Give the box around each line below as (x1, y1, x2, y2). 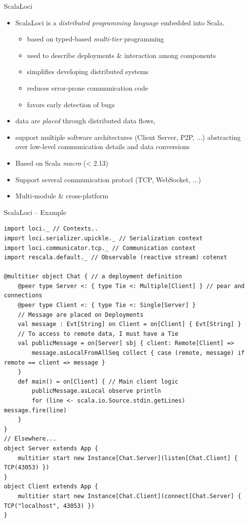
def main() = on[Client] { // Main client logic (18, 378, 178, 385)
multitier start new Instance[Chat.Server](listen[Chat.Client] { (18, 454, 238, 462)
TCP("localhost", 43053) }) (4, 502, 95, 509)
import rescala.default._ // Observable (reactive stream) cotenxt (4, 254, 228, 261)
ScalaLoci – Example (4, 207, 66, 217)
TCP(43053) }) (4, 464, 50, 471)
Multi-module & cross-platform (15, 191, 109, 201)
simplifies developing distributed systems (27, 66, 149, 77)
